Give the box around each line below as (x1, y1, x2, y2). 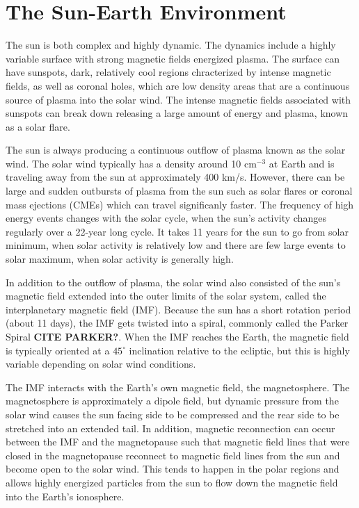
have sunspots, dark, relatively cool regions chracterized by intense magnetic (6, 65, 331, 79)
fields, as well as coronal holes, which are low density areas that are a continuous (6, 78, 350, 92)
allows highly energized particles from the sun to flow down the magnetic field (6, 475, 338, 489)
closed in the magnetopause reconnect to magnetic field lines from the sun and (6, 448, 340, 462)
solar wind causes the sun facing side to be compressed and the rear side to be (6, 407, 340, 421)
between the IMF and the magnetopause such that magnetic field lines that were (6, 434, 350, 449)
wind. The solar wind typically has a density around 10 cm (6, 156, 257, 170)
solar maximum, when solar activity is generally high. (6, 252, 234, 266)
